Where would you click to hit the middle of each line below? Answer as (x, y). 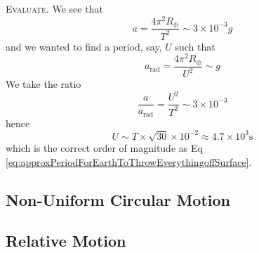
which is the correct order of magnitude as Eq (104, 148)
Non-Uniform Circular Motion (118, 199)
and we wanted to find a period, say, (84, 46)
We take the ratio (44, 84)
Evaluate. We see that (54, 8)
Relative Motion (66, 241)
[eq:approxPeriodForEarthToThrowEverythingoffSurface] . (129, 161)
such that (195, 46)
